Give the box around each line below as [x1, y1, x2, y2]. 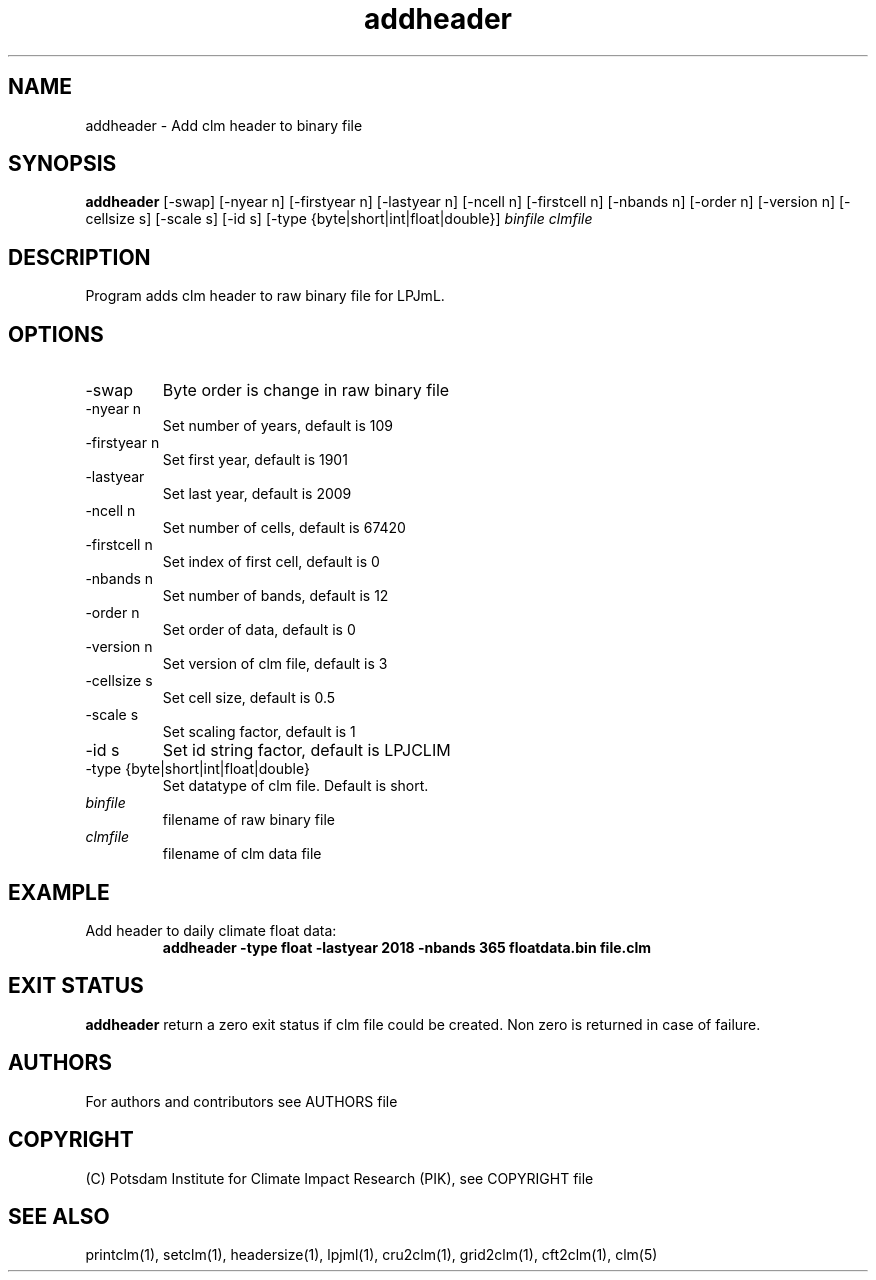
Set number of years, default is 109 [162, 417, 393, 435]
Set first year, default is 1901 [162, 451, 348, 469]
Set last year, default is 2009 [162, 485, 352, 503]
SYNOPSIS [8, 151, 117, 177]
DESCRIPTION [8, 244, 151, 270]
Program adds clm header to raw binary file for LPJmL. [85, 287, 445, 305]
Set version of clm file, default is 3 [162, 655, 388, 673]
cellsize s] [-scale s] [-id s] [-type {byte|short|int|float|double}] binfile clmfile [85, 210, 593, 228]
